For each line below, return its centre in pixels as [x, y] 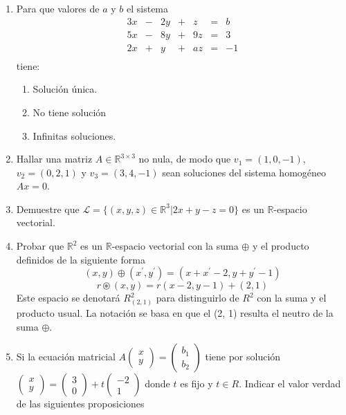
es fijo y [197, 384]
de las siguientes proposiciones [80, 404]
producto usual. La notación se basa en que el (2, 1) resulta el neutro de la [175, 312]
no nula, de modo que [185, 159]
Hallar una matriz [54, 159]
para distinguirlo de [198, 298]
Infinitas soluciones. [74, 135]
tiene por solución [243, 357]
